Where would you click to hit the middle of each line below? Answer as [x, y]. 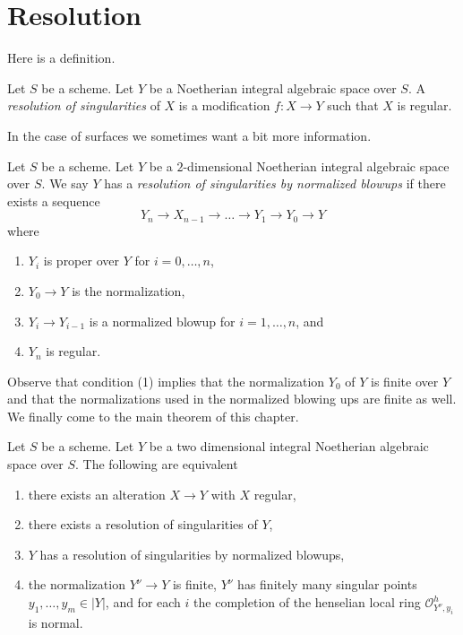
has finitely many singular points [327, 584]
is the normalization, [129, 290]
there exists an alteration [97, 494]
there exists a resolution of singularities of [143, 524]
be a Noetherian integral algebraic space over [273, 87]
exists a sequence [54, 200]
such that [353, 105]
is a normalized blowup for [162, 321]
